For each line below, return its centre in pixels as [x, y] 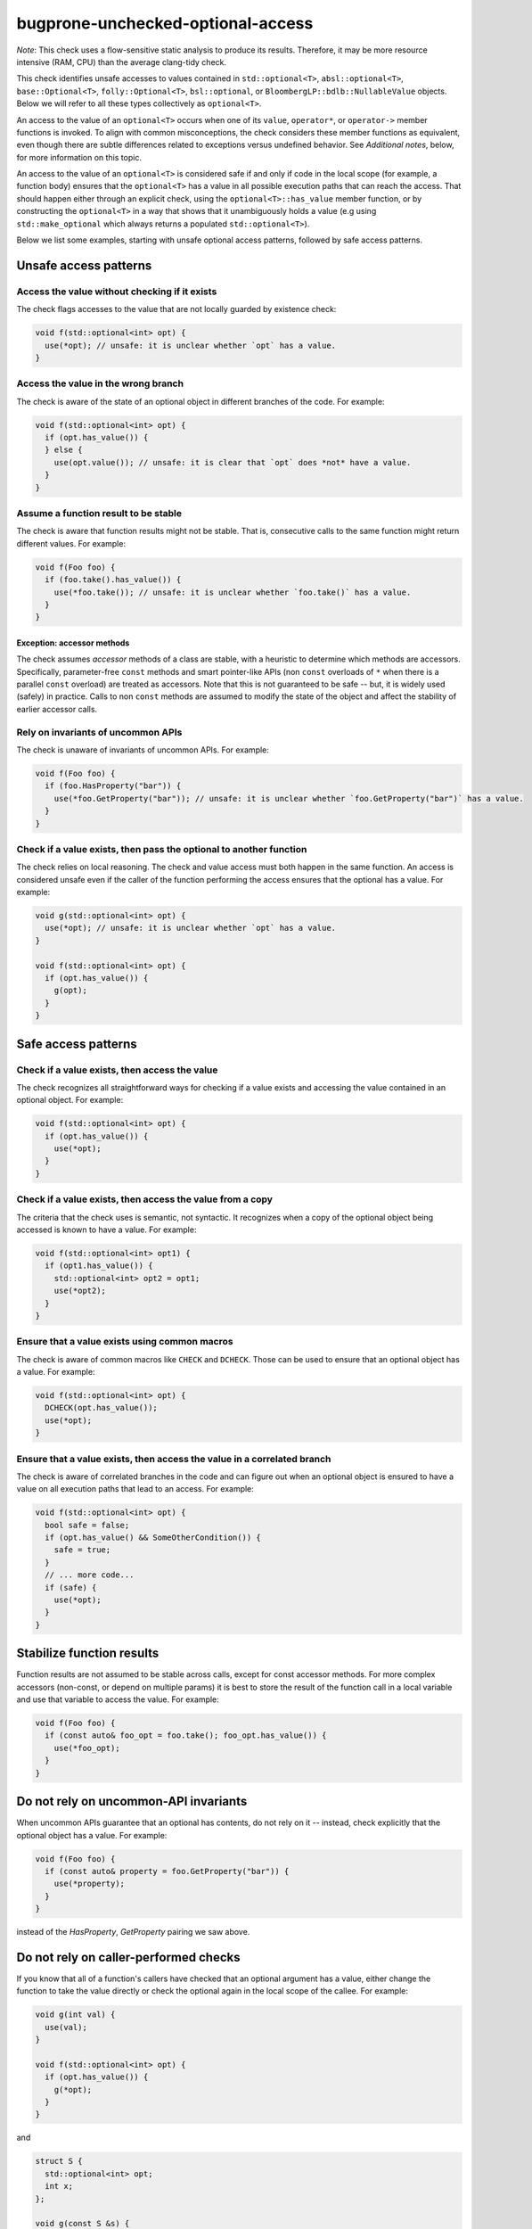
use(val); [66, 2027]
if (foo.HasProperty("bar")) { [113, 786]
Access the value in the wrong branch [100, 383]
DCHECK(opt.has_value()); [101, 1408]
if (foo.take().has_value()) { [113, 580]
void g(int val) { [75, 2015]
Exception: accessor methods [73, 643]
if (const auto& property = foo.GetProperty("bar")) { [167, 1871]
